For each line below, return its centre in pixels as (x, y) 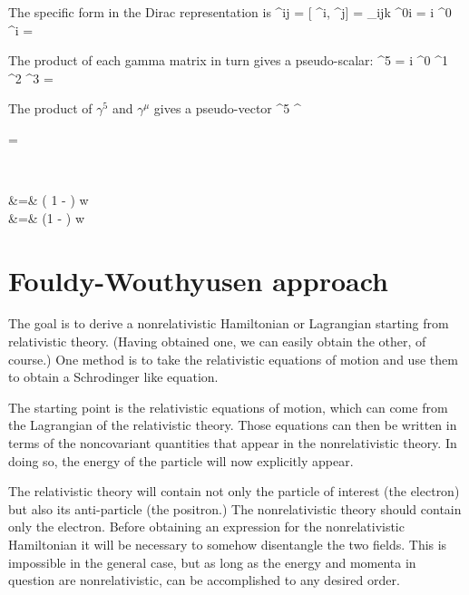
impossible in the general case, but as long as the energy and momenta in (212, 562)
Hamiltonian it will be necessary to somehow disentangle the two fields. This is (228, 544)
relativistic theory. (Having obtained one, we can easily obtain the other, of (217, 341)
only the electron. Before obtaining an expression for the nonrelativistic (206, 527)
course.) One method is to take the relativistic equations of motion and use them (233, 359)
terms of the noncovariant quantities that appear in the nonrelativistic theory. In (233, 443)
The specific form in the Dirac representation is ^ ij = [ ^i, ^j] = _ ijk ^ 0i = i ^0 (230, 12)
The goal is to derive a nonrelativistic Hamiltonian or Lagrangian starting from (229, 323)
